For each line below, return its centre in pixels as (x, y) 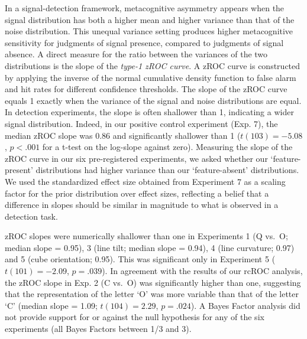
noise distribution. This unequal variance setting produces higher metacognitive (149, 31)
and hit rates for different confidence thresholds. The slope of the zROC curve (146, 89)
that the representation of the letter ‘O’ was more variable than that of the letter (152, 294)
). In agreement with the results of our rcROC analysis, (202, 271)
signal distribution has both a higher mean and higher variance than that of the (150, 19)
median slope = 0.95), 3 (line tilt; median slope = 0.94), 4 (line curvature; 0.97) (150, 247)
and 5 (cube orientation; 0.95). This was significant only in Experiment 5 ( (140, 259)
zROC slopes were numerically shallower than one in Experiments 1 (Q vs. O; (146, 236)
